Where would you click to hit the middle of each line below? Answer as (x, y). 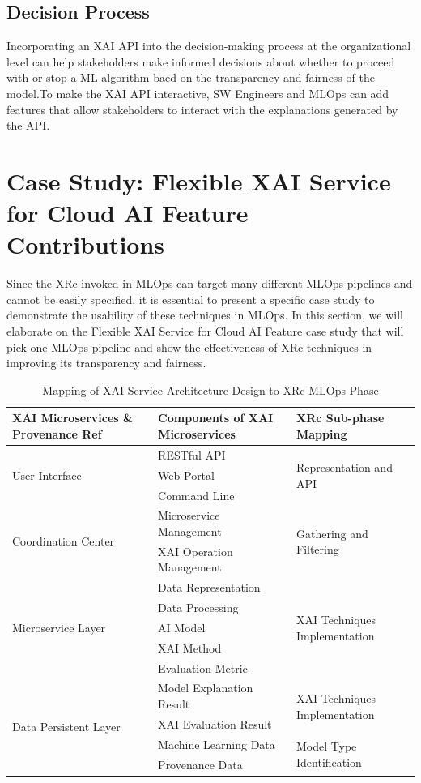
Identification (329, 762)
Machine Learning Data (217, 744)
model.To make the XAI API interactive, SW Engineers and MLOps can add (198, 93)
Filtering (317, 549)
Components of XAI (216, 418)
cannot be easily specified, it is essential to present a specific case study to (191, 299)
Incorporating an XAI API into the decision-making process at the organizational (209, 46)
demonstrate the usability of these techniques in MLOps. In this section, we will (205, 315)
